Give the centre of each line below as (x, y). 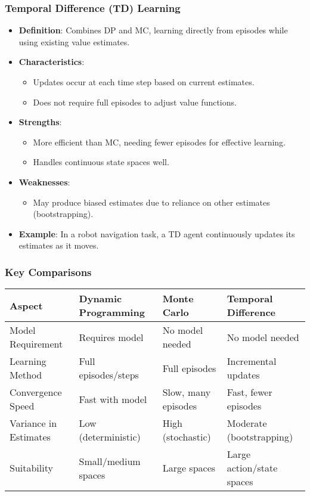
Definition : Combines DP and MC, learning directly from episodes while (153, 30)
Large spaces (189, 468)
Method (26, 375)
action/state (252, 468)
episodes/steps (109, 375)
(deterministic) (110, 437)
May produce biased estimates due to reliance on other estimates (151, 202)
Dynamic (100, 299)
